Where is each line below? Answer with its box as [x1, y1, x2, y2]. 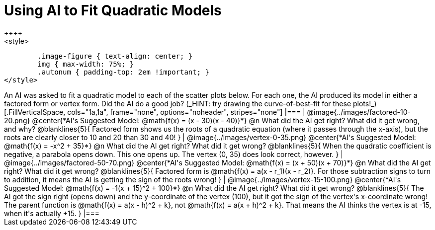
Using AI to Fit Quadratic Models [4, 2, 222, 19]
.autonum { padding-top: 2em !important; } [37, 68, 210, 76]
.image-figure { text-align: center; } [37, 52, 193, 60]
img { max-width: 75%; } [37, 60, 134, 68]
